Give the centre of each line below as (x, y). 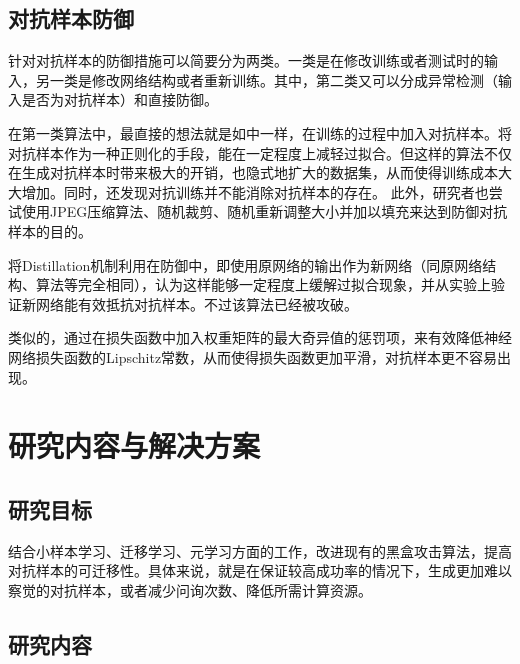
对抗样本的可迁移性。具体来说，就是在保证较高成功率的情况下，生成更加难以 (260, 570)
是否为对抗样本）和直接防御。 (119, 99)
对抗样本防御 (71, 18)
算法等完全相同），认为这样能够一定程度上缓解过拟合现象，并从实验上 (263, 284)
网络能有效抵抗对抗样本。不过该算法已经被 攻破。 (196, 303)
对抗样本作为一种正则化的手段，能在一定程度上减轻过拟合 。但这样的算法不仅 (260, 152)
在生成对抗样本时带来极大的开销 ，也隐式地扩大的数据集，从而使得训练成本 (253, 172)
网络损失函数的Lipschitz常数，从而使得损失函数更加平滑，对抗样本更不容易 (253, 356)
